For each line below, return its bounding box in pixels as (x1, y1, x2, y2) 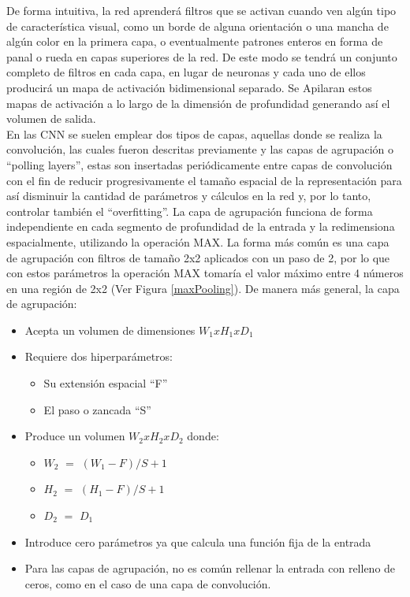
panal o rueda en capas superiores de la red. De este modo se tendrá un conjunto (6, 48, 397, 65)
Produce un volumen (24, 428, 125, 444)
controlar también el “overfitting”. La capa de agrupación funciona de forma (6, 202, 373, 219)
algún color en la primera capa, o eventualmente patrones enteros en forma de (6, 33, 383, 50)
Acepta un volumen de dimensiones (24, 321, 196, 338)
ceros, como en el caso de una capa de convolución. (24, 575, 271, 591)
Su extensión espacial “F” (43, 375, 168, 391)
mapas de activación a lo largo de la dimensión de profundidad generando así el (6, 95, 390, 111)
